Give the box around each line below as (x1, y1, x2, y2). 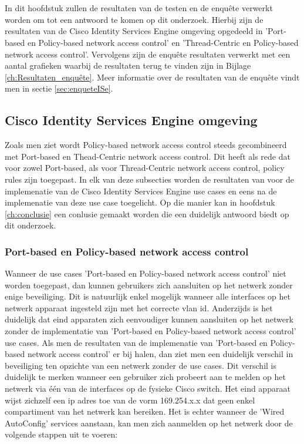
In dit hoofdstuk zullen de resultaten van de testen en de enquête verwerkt (5, 2, 273, 14)
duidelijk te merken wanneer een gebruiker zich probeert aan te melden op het (5, 371, 286, 383)
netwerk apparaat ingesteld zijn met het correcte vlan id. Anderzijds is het (5, 301, 273, 314)
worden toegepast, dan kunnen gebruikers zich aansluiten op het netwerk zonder (5, 278, 293, 291)
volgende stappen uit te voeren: (5, 428, 118, 440)
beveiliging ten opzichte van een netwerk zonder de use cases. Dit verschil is (5, 359, 277, 371)
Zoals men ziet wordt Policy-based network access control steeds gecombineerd (5, 139, 287, 151)
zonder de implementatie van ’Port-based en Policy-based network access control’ (5, 325, 296, 337)
